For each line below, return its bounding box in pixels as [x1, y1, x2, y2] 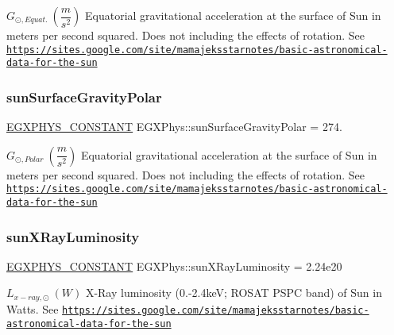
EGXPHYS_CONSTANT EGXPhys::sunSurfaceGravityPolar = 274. [6, 118, 342, 135]
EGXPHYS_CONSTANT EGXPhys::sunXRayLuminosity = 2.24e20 [6, 257, 342, 274]
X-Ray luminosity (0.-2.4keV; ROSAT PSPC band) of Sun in [85, 284, 382, 301]
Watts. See [6, 300, 59, 317]
